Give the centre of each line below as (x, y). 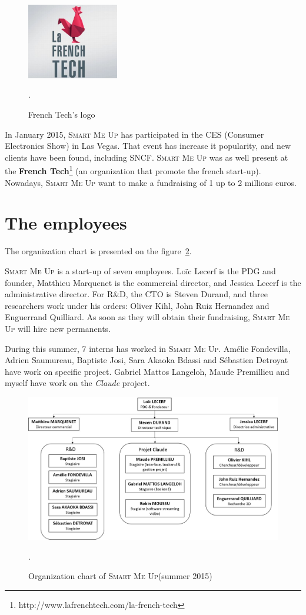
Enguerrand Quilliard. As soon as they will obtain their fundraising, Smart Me (147, 317)
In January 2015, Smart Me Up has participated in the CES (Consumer (134, 134)
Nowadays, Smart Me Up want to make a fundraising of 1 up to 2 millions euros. (151, 182)
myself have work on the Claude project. (77, 383)
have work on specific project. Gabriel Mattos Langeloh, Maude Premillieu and (147, 371)
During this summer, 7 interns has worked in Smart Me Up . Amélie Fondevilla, (148, 348)
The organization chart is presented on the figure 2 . (98, 251)
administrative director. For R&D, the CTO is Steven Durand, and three (136, 294)
